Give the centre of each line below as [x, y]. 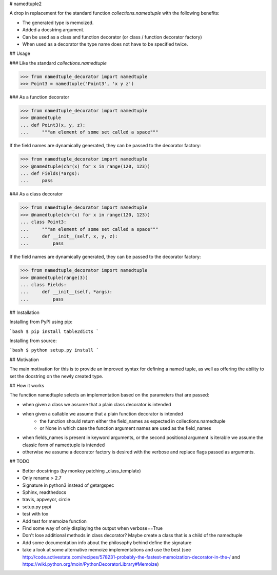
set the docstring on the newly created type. [56, 376]
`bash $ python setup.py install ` [54, 350]
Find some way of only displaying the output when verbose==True [93, 528]
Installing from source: [33, 341]
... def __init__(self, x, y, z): [69, 236]
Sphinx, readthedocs [44, 492]
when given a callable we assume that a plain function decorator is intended [103, 414]
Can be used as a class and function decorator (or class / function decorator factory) [112, 37]
